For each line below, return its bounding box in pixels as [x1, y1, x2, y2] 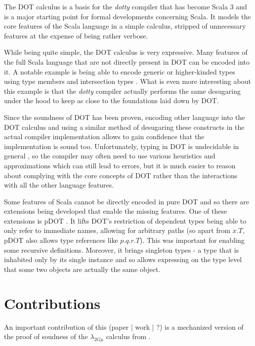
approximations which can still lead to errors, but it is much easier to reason [4, 160, 236, 170]
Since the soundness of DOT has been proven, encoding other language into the [4, 112, 245, 122]
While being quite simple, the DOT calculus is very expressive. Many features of [4, 47, 248, 57]
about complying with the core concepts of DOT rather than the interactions [4, 170, 238, 180]
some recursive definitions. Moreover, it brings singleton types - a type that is [4, 244, 239, 255]
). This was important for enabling [139, 235, 245, 245]
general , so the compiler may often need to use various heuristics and [4, 151, 215, 161]
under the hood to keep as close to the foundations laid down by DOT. [4, 95, 219, 106]
